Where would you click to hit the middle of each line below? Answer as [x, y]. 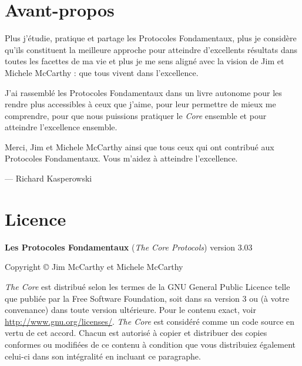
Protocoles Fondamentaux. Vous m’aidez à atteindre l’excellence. [121, 158]
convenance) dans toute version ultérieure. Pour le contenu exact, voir [130, 310]
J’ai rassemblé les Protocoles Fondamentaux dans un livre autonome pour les [143, 92]
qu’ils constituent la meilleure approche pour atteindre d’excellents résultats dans [151, 49]
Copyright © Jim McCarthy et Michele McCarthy [94, 267]
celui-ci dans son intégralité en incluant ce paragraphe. [103, 356]
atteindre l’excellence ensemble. [61, 127]
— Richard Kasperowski [48, 178]
